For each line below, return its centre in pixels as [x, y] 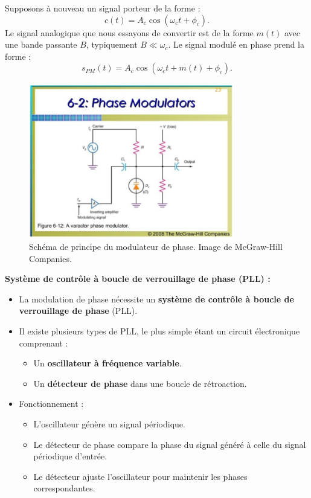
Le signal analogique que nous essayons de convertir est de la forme [129, 32]
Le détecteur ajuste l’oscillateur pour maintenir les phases [140, 476]
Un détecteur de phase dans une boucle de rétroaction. [140, 383]
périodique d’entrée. [70, 456]
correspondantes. [64, 488]
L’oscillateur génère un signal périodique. [109, 424]
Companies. [50, 258]
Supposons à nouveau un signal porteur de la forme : [103, 8]
